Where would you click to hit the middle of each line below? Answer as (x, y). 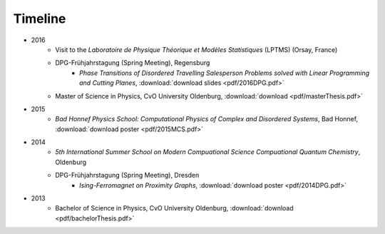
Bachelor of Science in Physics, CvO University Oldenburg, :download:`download (174, 208)
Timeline (40, 19)
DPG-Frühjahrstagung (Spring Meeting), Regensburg (133, 63)
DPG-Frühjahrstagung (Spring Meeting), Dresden (127, 175)
